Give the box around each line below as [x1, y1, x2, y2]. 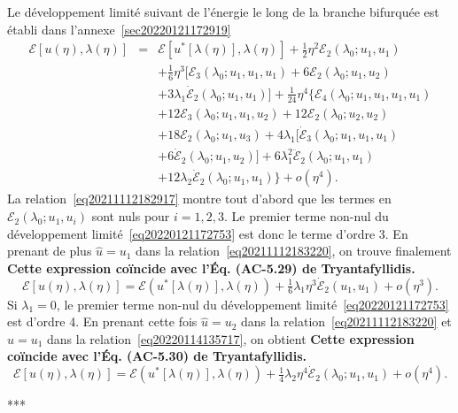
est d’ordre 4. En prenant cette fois [7, 312, 198, 331]
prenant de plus [7, 241, 92, 260]
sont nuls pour [91, 207, 170, 226]
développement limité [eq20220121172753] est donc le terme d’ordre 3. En [7, 224, 408, 242]
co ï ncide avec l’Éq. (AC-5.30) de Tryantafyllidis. [7, 347, 307, 365]
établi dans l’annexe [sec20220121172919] [7, 19, 231, 38]
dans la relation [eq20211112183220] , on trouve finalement [136, 241, 452, 260]
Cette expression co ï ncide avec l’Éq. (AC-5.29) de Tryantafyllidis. [7, 258, 415, 277]
